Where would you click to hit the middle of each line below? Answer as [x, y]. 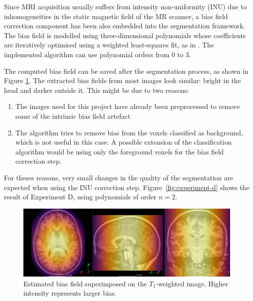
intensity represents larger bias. [70, 293]
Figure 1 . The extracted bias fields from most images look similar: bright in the [123, 80]
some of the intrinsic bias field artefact [73, 116]
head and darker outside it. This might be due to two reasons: [97, 90]
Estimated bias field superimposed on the [85, 283]
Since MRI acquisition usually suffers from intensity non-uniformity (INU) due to [126, 6]
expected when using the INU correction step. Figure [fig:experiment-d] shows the [127, 187]
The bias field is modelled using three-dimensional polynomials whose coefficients [125, 35]
